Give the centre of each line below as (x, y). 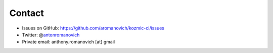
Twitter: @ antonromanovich (51, 34)
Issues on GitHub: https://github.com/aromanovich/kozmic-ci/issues (93, 28)
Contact (27, 13)
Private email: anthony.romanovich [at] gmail (69, 42)
